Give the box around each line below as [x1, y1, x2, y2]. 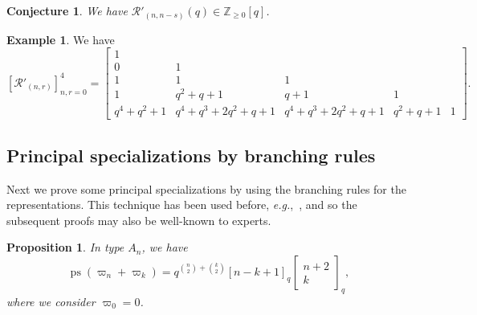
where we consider [6, 292, 96, 309]
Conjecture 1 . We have [6, 2, 128, 18]
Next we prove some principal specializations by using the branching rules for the [6, 180, 406, 197]
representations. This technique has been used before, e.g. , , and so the [6, 196, 357, 213]
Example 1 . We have [6, 31, 115, 47]
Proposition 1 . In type [6, 239, 124, 256]
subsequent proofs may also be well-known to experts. [6, 211, 271, 228]
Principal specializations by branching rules [6, 142, 376, 167]
